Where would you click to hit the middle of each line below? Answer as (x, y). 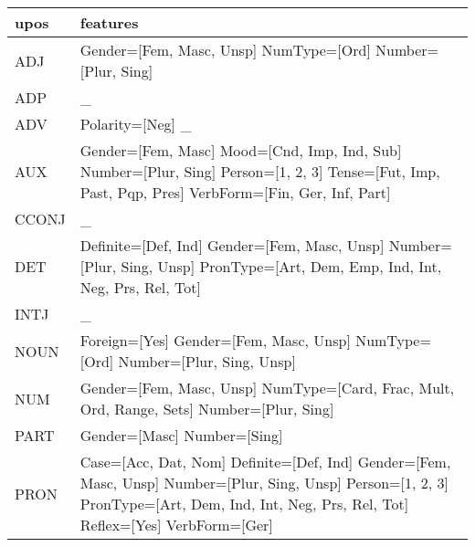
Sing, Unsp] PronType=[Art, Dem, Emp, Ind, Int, (281, 266)
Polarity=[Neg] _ (136, 124)
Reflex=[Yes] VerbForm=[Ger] (176, 525)
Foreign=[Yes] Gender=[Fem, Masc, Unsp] (215, 340)
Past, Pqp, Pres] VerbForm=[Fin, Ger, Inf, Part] (235, 192)
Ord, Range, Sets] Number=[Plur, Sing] (207, 409)
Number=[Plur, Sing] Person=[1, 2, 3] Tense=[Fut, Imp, (260, 171)
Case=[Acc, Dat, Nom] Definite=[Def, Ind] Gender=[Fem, (265, 462)
